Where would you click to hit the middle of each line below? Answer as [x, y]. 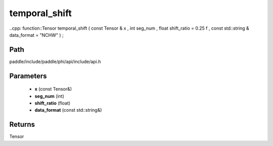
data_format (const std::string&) [68, 110]
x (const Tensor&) [53, 89]
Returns [22, 125]
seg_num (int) [49, 96]
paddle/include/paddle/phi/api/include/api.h [55, 61]
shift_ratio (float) [53, 103]
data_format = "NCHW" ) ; [37, 35]
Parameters [28, 76]
